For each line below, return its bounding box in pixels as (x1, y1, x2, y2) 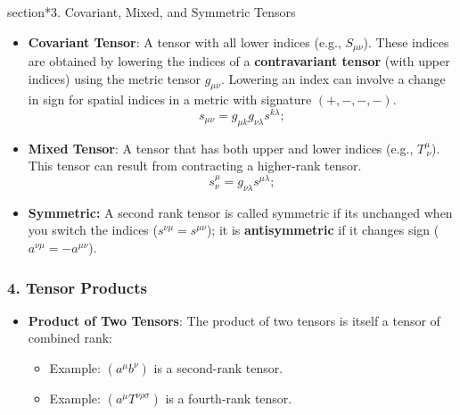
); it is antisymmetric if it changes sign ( (206, 220, 439, 239)
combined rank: (28, 328, 112, 347)
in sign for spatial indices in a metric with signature (28, 90, 312, 109)
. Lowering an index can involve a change (220, 69, 446, 87)
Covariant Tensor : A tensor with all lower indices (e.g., (28, 32, 341, 51)
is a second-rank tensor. (153, 359, 283, 378)
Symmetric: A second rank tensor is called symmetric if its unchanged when (28, 203, 453, 221)
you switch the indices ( (28, 220, 158, 239)
